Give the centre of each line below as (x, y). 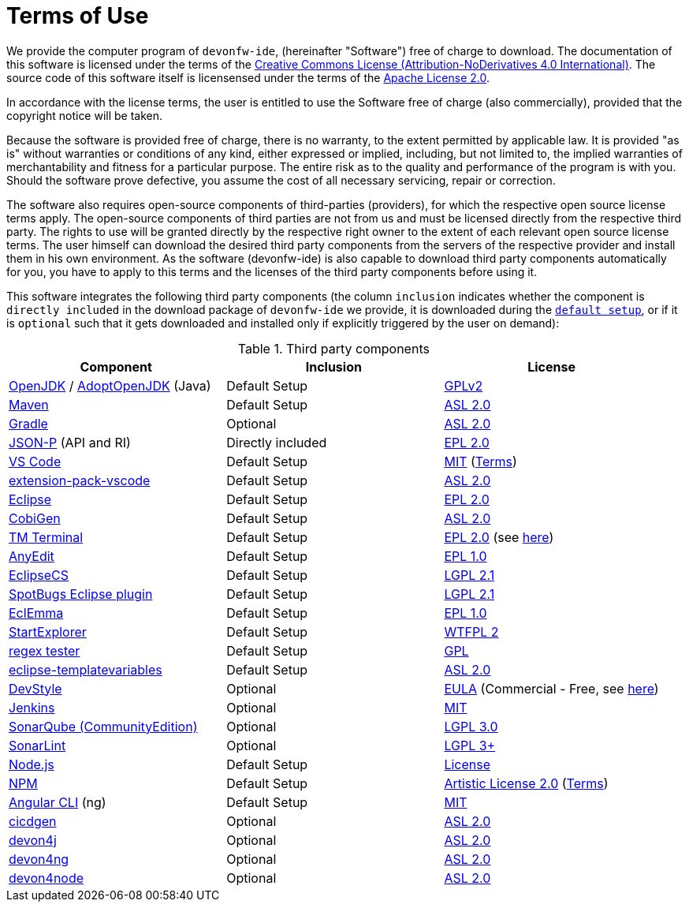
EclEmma (36, 613)
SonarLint (37, 745)
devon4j (33, 840)
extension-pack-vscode (80, 480)
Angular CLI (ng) (58, 802)
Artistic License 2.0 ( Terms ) (526, 783)
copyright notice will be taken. (85, 115)
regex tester (45, 650)
